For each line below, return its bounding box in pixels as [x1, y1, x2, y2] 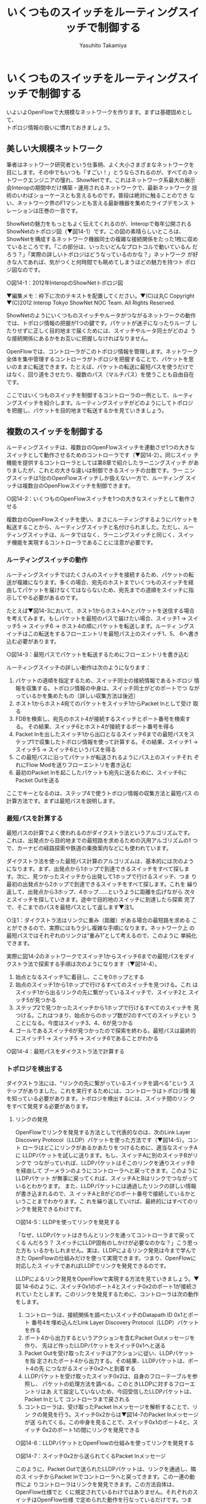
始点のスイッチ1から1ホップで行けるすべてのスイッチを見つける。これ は [15, 981, 198, 988]
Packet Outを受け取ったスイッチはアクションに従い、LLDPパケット [24, 1349, 195, 1357]
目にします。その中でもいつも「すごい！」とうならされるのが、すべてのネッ [6, 168, 199, 175]
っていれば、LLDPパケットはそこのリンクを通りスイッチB [48, 1159, 195, 1167]
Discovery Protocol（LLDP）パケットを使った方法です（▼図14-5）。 [15, 1136, 188, 1144]
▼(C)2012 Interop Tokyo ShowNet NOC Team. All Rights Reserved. [6, 299, 176, 306]
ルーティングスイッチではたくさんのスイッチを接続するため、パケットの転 [6, 571, 194, 578]
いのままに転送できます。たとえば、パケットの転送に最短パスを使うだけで [6, 363, 194, 370]
